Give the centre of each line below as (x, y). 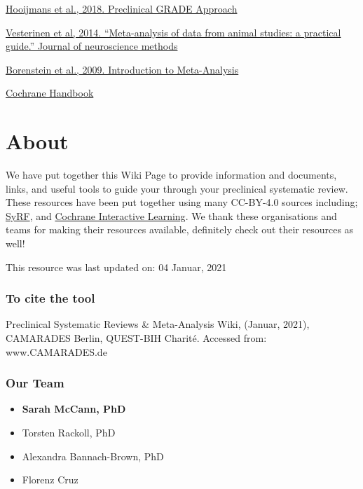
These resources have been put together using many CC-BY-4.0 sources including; (182, 202)
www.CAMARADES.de (56, 351)
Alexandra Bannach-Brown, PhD (93, 456)
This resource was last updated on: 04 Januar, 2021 (116, 267)
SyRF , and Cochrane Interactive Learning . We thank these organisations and (171, 215)
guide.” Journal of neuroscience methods (92, 46)
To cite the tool (50, 298)
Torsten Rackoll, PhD (69, 433)
